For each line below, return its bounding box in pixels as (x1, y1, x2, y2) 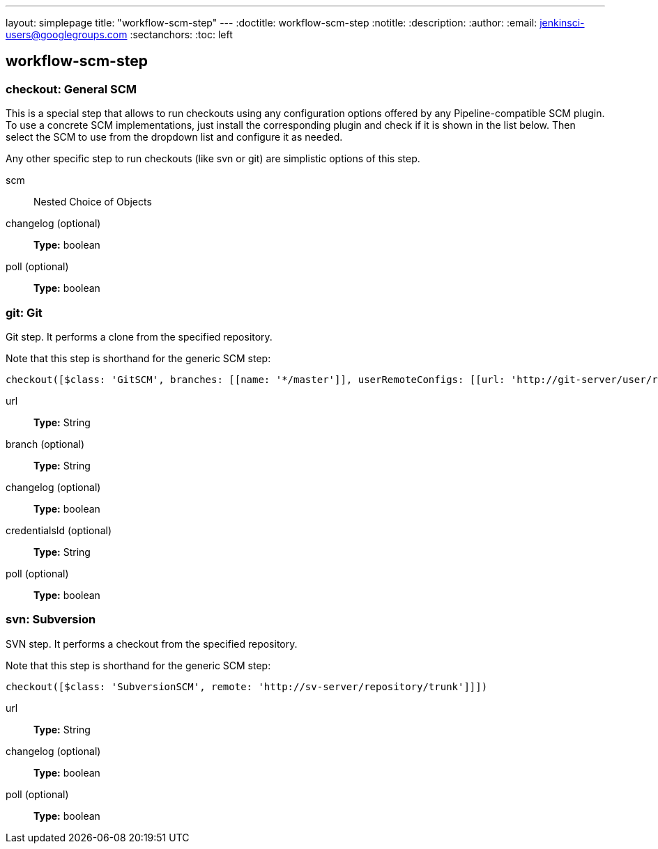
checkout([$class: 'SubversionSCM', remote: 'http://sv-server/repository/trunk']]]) (6, 680, 488, 692)
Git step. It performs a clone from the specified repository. (6, 330, 273, 343)
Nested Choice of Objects (33, 196, 152, 208)
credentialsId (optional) (6, 524, 112, 536)
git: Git (6, 305, 43, 320)
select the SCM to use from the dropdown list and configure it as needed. (6, 131, 343, 143)
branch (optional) (6, 437, 85, 450)
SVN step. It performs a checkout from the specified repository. (6, 637, 298, 650)
